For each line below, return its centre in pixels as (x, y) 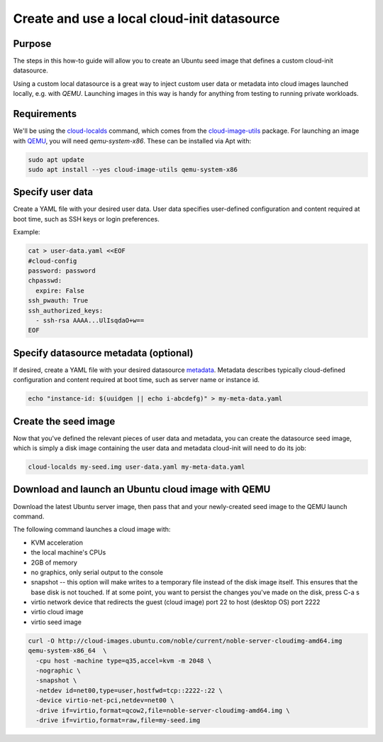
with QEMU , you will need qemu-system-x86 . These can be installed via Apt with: (132, 141)
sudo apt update (56, 159)
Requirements (45, 114)
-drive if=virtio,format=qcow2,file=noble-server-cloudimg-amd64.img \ (163, 710)
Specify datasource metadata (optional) (104, 353)
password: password (62, 271)
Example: (27, 232)
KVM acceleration (57, 542)
